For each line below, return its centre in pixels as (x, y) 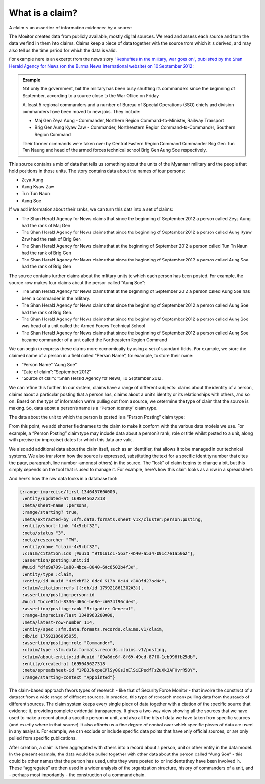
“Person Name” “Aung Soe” (49, 365)
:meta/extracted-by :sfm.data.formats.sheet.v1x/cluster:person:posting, (113, 519)
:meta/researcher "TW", (51, 540)
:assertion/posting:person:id (59, 595)
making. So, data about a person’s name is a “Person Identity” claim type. (83, 408)
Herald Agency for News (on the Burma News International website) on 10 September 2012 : (101, 66)
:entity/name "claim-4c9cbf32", (61, 547)
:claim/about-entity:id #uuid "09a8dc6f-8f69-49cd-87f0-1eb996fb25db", (110, 657)
